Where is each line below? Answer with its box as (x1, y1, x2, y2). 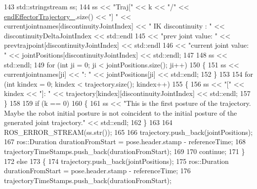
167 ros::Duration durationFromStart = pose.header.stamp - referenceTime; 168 (4, 136, 246, 147)
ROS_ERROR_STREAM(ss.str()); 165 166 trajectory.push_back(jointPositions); (4, 126, 253, 137)
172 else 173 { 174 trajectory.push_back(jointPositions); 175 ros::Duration (4, 156, 229, 166)
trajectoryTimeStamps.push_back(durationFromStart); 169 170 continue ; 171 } (4, 146, 245, 156)
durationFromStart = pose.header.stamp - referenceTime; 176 (4, 165, 191, 176)
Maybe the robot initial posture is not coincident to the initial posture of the (4, 107, 237, 118)
